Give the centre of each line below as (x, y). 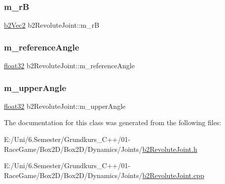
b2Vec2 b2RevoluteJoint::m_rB (52, 25)
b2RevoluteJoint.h (170, 149)
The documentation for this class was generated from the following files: (113, 122)
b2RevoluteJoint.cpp (173, 175)
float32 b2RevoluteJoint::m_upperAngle (65, 106)
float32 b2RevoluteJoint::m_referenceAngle (69, 66)
